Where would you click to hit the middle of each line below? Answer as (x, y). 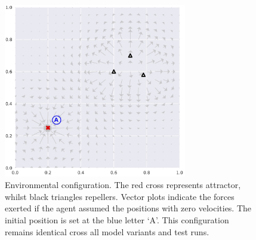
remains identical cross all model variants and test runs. (107, 231)
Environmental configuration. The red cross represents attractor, (123, 185)
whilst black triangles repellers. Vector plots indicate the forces (120, 196)
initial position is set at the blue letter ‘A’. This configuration (117, 219)
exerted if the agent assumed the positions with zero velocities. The (128, 208)
